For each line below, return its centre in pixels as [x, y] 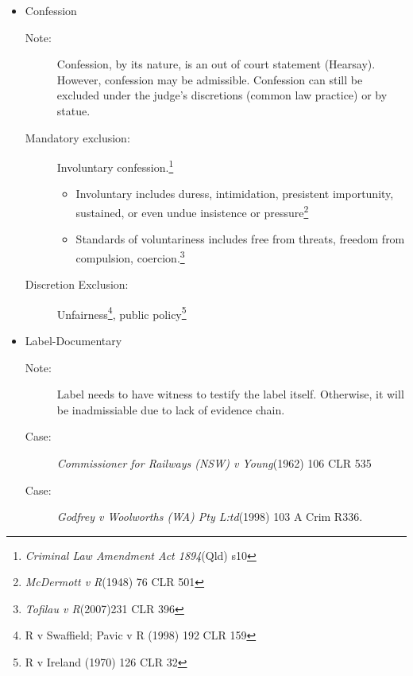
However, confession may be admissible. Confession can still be [210, 79]
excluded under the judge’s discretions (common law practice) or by [222, 95]
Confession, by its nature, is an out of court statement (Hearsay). [216, 64]
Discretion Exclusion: [77, 284]
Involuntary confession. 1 [115, 166]
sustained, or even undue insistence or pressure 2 [192, 211]
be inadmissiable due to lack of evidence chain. [171, 409]
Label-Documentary [73, 340]
